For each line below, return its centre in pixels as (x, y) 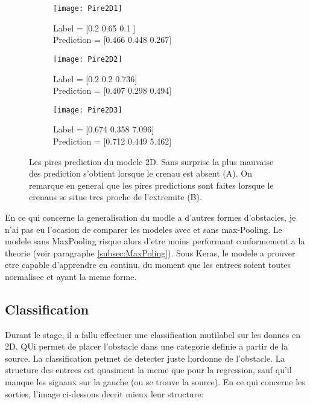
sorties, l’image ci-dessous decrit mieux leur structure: (104, 393)
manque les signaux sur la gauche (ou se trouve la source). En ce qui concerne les (155, 382)
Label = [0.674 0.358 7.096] (104, 129)
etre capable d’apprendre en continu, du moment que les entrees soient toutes (148, 265)
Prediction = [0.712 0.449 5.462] (112, 141)
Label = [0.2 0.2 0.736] (95, 78)
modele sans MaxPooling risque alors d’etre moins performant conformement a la (155, 241)
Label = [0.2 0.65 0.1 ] (94, 28)
